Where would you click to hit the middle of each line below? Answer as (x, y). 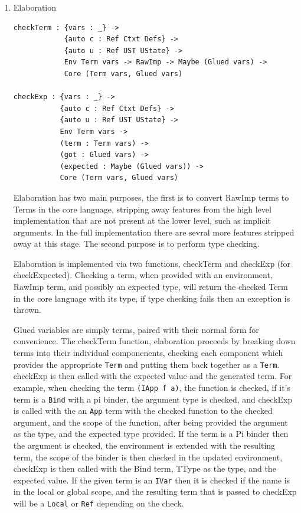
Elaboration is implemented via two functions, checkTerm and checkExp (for (152, 263)
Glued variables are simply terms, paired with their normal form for (136, 329)
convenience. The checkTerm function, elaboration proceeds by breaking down (154, 341)
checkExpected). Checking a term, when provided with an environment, (143, 275)
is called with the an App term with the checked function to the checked (143, 411)
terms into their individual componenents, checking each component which (148, 353)
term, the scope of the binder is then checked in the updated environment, (148, 457)
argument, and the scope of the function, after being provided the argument (150, 422)
